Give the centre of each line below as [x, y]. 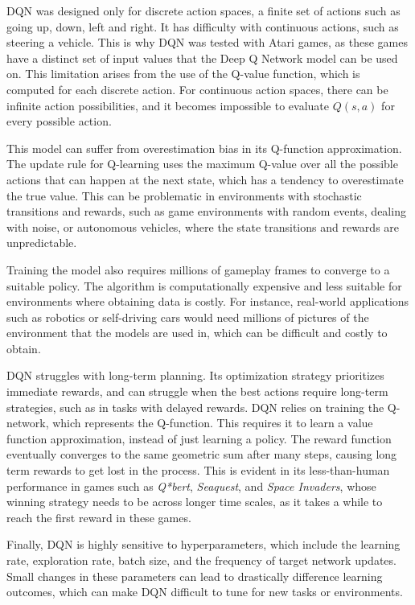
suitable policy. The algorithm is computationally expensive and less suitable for [204, 285]
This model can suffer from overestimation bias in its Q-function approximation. [204, 148]
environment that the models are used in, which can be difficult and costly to [197, 333]
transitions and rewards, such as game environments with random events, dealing [206, 211]
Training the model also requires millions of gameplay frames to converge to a [198, 269]
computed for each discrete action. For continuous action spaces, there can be [197, 89]
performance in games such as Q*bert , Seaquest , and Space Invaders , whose [191, 486]
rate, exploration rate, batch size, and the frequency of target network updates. [201, 560]
